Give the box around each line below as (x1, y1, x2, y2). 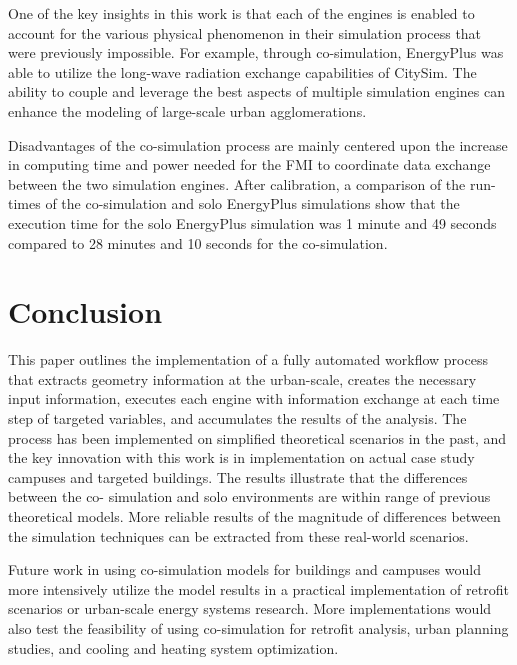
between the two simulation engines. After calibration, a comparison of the (8, 173, 466, 194)
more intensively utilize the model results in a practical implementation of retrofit (8, 578, 509, 599)
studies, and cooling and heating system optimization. (8, 637, 339, 658)
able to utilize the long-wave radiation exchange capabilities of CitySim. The (8, 61, 477, 82)
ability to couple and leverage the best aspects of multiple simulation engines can (8, 81, 506, 102)
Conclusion (8, 291, 163, 332)
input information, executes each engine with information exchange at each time (8, 388, 500, 409)
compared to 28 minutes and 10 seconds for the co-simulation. (8, 232, 388, 253)
